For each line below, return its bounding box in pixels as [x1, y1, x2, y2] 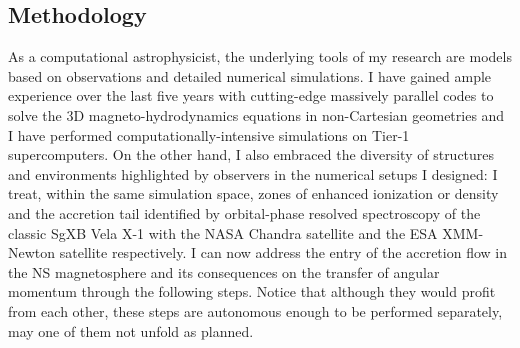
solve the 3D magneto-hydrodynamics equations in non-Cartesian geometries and [8, 104, 505, 125]
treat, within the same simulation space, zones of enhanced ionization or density [8, 183, 499, 204]
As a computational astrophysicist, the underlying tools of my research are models [8, 46, 512, 67]
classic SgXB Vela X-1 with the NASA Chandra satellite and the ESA [8, 222, 438, 243]
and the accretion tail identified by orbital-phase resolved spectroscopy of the [8, 202, 481, 223]
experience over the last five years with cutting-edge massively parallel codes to [8, 85, 494, 106]
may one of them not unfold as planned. [8, 320, 254, 341]
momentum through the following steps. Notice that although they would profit [8, 281, 496, 302]
